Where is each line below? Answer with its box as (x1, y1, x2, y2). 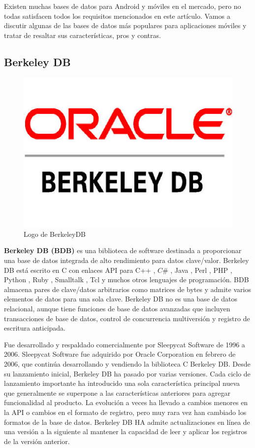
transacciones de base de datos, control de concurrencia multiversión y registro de (4, 313, 250, 323)
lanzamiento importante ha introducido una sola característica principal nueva (4, 378, 240, 388)
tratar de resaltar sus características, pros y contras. (4, 30, 161, 40)
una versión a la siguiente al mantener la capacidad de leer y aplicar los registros (4, 426, 248, 437)
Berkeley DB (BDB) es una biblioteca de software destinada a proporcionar (4, 245, 242, 256)
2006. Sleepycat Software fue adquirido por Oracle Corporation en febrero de (4, 349, 236, 359)
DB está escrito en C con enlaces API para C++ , (4, 264, 156, 275)
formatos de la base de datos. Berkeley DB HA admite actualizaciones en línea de (4, 416, 250, 427)
